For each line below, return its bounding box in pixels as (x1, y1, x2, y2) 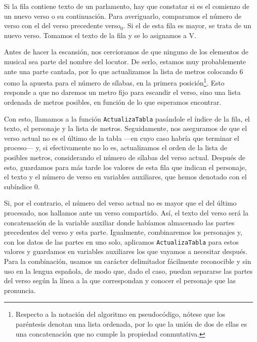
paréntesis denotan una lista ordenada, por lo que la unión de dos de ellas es (15, 319, 247, 329)
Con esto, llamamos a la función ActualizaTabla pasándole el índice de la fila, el (4, 113, 250, 124)
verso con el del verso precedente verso (4, 20, 121, 31)
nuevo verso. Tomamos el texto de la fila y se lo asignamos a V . (4, 30, 196, 40)
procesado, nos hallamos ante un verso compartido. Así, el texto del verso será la (4, 208, 249, 217)
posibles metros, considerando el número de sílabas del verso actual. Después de (4, 152, 246, 163)
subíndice (4, 181, 32, 191)
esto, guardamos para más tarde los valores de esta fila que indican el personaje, (4, 162, 247, 172)
